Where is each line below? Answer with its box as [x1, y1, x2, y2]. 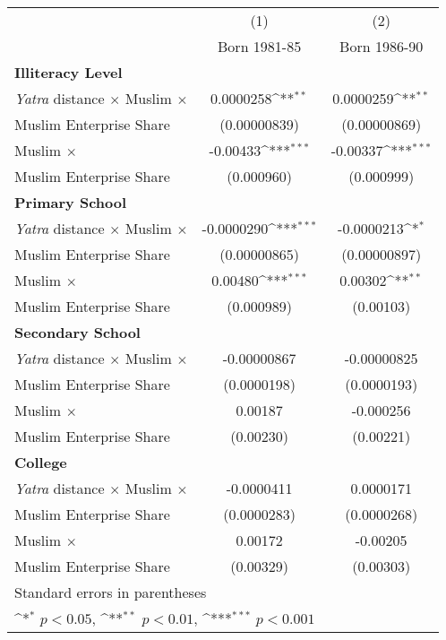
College [14, 452, 67, 472]
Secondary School [14, 322, 141, 342]
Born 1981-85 [218, 36, 302, 56]
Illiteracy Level [14, 62, 123, 82]
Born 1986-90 [339, 36, 424, 56]
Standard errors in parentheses [14, 582, 207, 602]
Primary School [14, 192, 127, 212]
